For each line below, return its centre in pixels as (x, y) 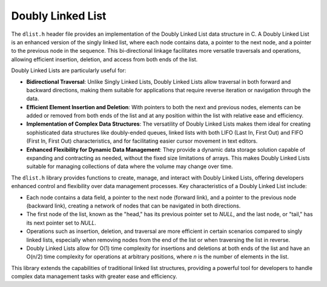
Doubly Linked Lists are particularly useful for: (69, 70)
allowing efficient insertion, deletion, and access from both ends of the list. (104, 59)
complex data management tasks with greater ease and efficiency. (94, 277)
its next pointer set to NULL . (61, 223)
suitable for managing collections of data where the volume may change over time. (130, 166)
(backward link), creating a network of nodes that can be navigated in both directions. (134, 206)
